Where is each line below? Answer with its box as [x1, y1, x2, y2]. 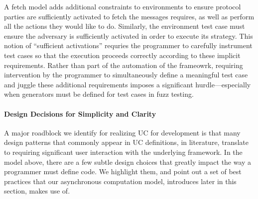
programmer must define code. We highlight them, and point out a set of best [4, 166, 242, 177]
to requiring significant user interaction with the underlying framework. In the [4, 146, 243, 157]
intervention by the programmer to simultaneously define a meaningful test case [4, 69, 248, 80]
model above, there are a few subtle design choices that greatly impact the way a [4, 156, 252, 167]
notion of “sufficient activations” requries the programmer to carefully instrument [4, 40, 253, 51]
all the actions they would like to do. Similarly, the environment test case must [4, 21, 245, 31]
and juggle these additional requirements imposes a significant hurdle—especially [4, 79, 251, 89]
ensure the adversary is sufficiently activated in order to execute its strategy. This [4, 30, 253, 41]
